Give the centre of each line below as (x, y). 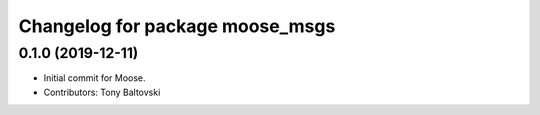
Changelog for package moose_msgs (177, 26)
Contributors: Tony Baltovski (102, 92)
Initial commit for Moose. (94, 78)
